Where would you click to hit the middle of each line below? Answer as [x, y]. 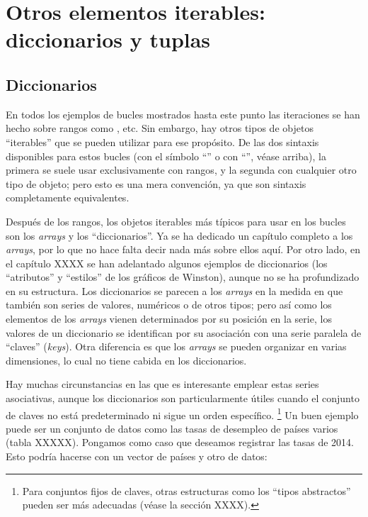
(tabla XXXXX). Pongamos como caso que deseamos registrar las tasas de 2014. [180, 442]
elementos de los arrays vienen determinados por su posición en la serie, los [169, 319]
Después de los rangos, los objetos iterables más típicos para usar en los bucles [176, 221]
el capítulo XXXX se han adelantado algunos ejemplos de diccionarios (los [167, 263]
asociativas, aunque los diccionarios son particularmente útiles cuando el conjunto [183, 398]
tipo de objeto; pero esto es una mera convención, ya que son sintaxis [156, 183]
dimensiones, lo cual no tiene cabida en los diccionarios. [126, 360]
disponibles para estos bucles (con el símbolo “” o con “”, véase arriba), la [166, 156]
